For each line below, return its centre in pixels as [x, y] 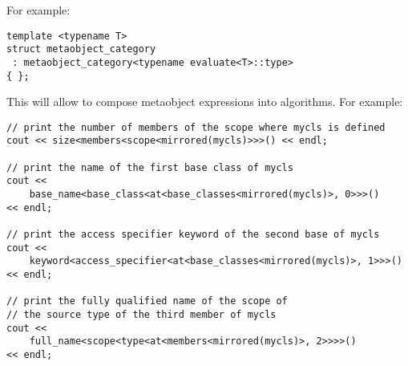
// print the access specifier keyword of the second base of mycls [193, 235]
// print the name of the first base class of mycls [150, 167]
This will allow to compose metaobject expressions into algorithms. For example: [205, 102]
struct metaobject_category [81, 49]
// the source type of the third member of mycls [141, 315]
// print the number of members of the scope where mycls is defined [196, 127]
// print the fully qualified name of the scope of [147, 301]
